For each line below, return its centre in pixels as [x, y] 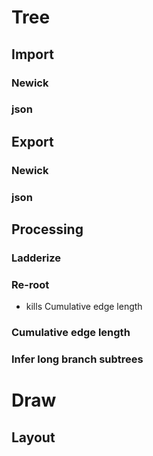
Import [32, 54]
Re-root [30, 284]
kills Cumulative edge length [84, 307]
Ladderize [36, 258]
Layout [33, 437]
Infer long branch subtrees [77, 359]
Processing [47, 229]
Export [32, 141]
